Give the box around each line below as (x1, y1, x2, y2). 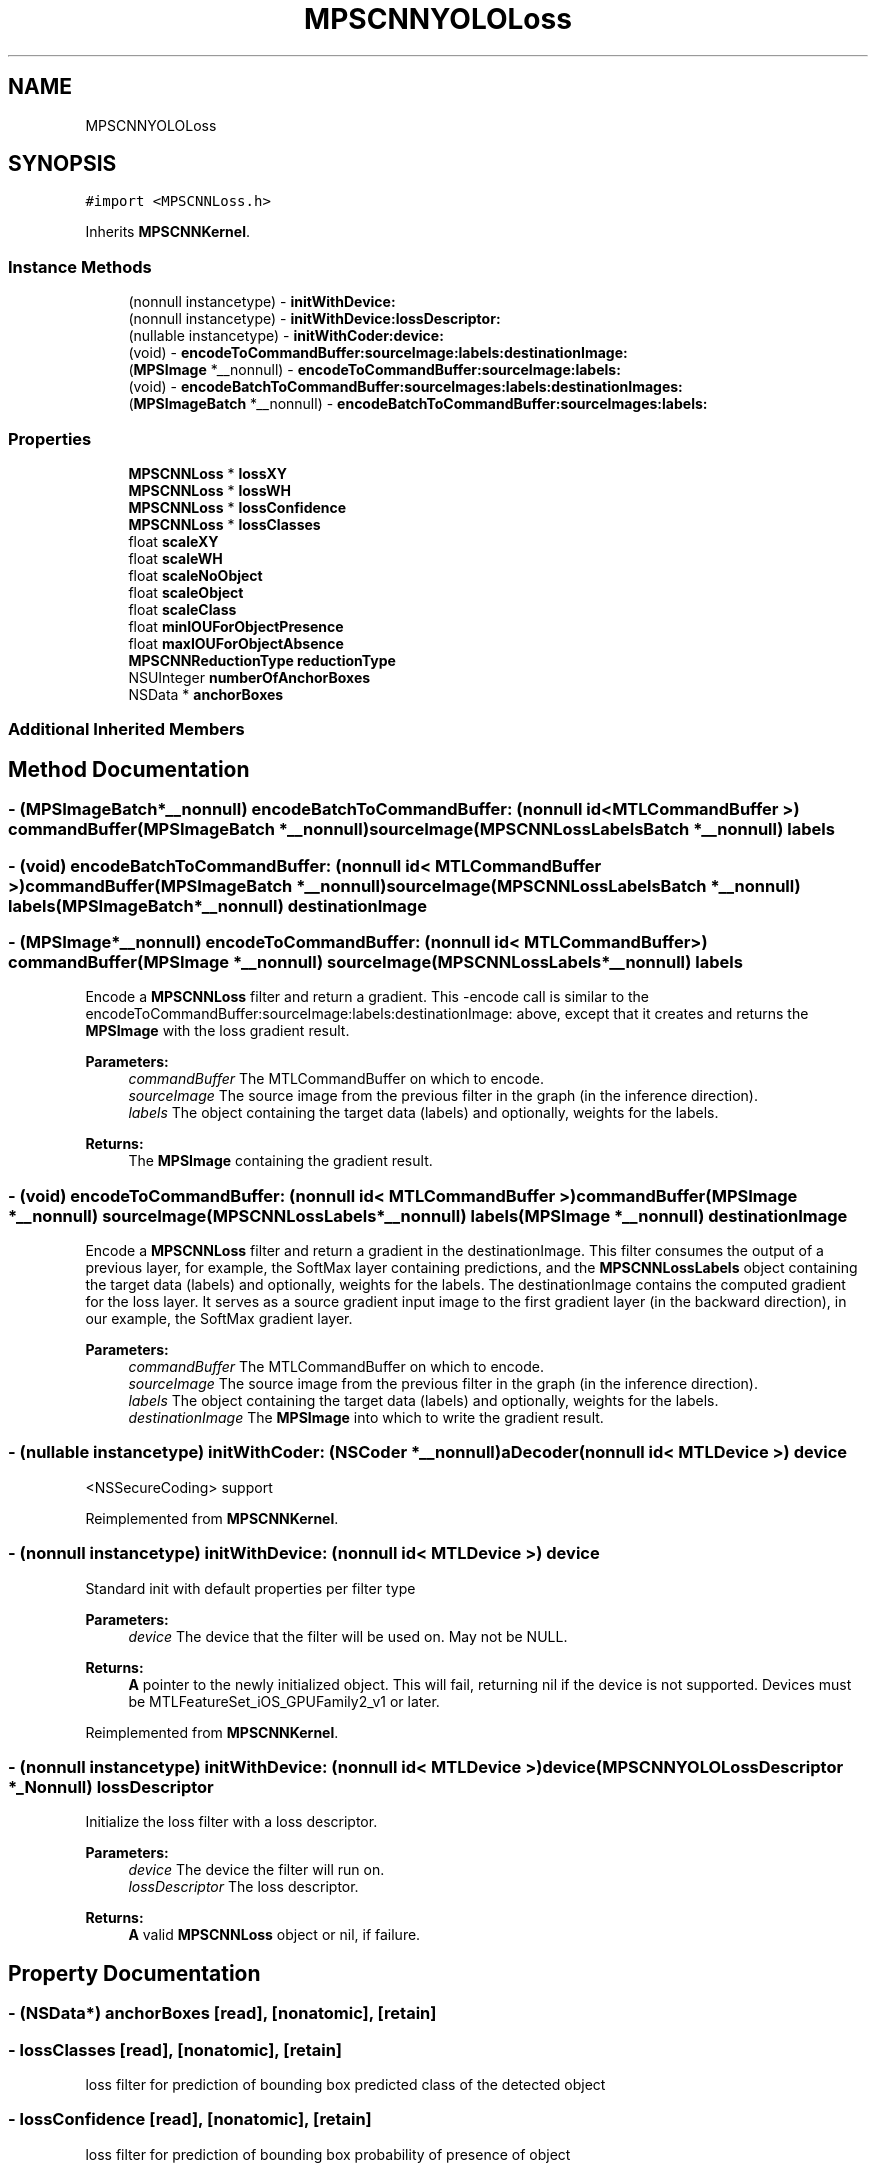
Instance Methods (8, 256, 152, 277)
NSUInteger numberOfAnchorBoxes (128, 668, 371, 686)
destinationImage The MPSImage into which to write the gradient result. (128, 1409, 604, 1427)
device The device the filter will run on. (128, 1861, 385, 1879)
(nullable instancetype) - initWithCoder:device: (128, 327, 444, 345)
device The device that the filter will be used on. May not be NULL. (128, 1627, 568, 1645)
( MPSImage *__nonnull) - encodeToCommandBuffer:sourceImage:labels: (128, 361, 621, 379)
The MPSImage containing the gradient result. (128, 1152, 433, 1170)
